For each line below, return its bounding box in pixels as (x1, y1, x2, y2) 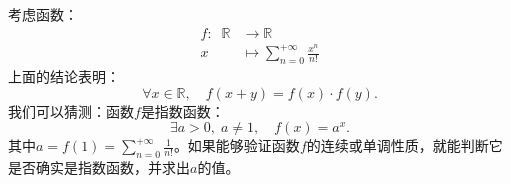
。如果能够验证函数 (173, 135, 300, 156)
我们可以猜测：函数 (8, 100, 134, 121)
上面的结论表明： (8, 65, 120, 86)
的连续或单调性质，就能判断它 (306, 135, 503, 156)
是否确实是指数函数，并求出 (8, 156, 190, 177)
